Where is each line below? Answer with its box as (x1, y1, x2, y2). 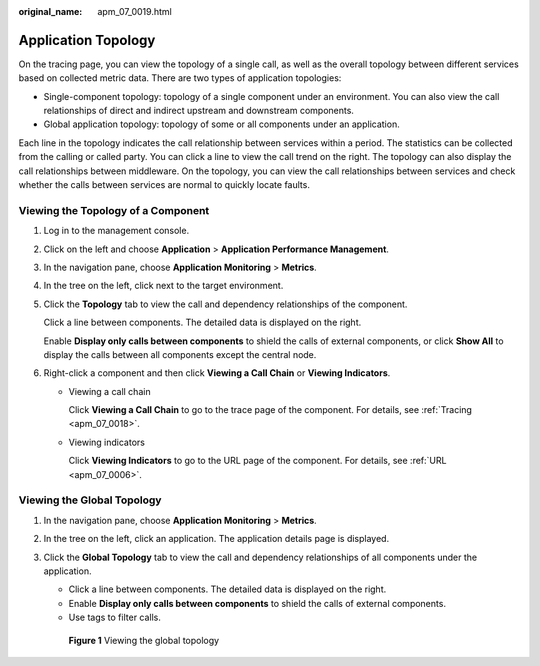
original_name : (18, 6, 83, 17)
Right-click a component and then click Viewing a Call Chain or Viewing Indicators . (43, 367, 391, 379)
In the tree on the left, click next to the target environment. (43, 280, 284, 292)
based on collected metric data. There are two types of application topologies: (18, 72, 342, 84)
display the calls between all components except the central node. (43, 348, 317, 360)
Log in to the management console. (43, 225, 190, 237)
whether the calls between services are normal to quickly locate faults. (18, 179, 310, 191)
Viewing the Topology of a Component (18, 203, 210, 217)
